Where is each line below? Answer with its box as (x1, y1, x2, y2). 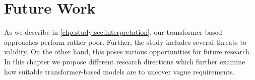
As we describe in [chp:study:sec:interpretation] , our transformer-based (4, 27, 222, 37)
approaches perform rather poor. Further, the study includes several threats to (4, 36, 246, 47)
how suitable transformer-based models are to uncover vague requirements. (4, 66, 235, 76)
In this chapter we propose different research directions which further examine (4, 56, 245, 66)
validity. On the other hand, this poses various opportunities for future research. (4, 46, 251, 57)
